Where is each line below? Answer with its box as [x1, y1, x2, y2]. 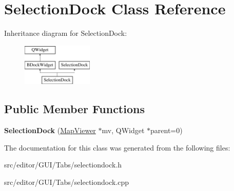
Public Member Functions [4, 101, 145, 117]
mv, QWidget [102, 125, 145, 136]
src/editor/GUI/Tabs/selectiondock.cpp [4, 176, 129, 187]
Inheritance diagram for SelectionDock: [4, 28, 127, 38]
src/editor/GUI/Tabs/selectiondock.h [4, 159, 122, 170]
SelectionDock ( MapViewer [4, 125, 96, 136]
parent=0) [150, 125, 183, 136]
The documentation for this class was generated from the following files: [4, 142, 230, 153]
